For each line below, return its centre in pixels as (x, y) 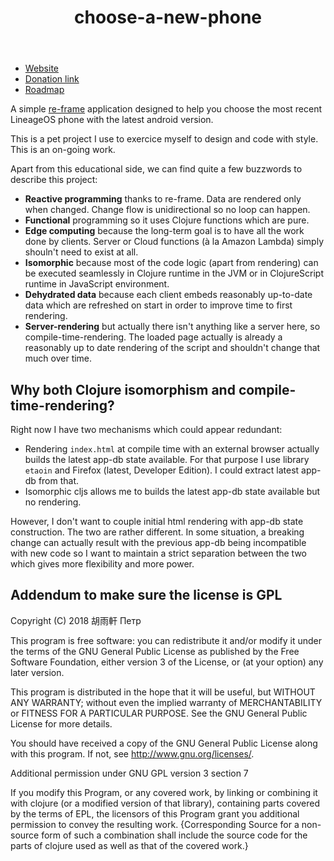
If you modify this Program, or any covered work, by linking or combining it (164, 792)
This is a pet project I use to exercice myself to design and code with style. (164, 139)
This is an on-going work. (63, 150)
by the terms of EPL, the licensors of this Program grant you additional (155, 813)
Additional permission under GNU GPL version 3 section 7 (129, 773)
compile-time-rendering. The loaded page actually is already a (153, 337)
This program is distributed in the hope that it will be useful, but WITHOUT (163, 692)
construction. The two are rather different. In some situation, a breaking (157, 532)
